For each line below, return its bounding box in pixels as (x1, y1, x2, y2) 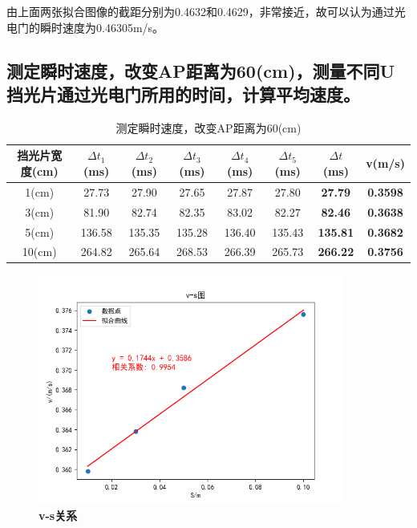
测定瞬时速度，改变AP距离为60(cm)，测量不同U (6, 58, 395, 83)
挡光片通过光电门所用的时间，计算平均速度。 (6, 81, 360, 106)
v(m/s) (366, 155, 405, 172)
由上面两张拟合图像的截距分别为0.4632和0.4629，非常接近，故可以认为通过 (6, 3, 395, 19)
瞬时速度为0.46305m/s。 (39, 18, 164, 35)
